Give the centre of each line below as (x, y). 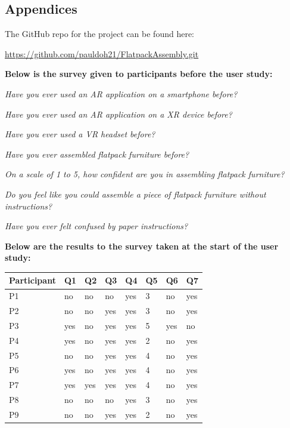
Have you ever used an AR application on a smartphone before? (121, 93)
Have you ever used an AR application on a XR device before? (119, 114)
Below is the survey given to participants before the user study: (139, 74)
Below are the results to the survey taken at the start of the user (142, 246)
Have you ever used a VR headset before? (80, 134)
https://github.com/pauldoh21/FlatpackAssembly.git (102, 53)
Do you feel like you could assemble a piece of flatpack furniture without (135, 194)
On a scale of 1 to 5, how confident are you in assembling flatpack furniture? (145, 174)
